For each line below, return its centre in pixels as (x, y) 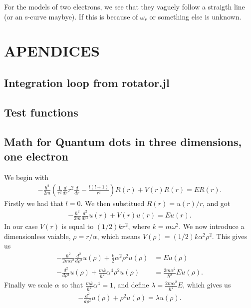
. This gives (229, 236)
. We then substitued (113, 203)
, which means (119, 236)
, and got (217, 203)
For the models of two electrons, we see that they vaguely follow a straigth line (125, 6)
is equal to (78, 226)
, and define (131, 285)
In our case (21, 226)
